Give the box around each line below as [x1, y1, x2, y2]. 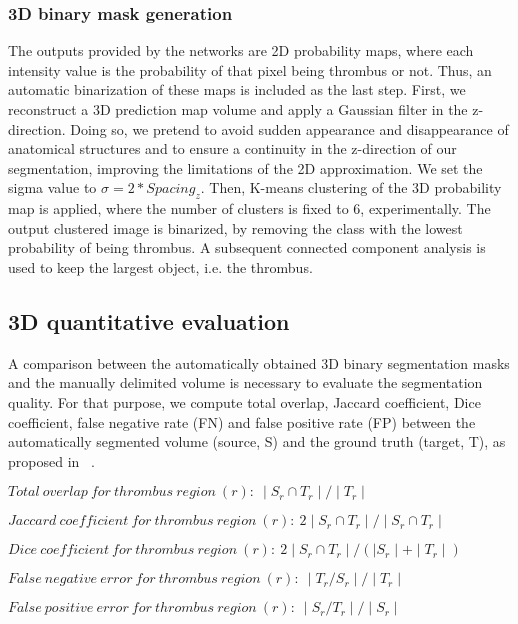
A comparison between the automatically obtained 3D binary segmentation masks [8, 352, 510, 373]
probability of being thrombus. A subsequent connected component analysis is [8, 237, 486, 258]
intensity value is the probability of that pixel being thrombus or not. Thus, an [8, 59, 492, 80]
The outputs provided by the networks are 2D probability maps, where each [8, 40, 474, 61]
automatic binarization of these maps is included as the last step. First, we [8, 79, 466, 100]
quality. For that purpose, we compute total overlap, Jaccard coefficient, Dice [8, 391, 481, 412]
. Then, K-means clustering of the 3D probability [200, 177, 502, 198]
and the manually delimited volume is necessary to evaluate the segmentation [8, 372, 483, 393]
